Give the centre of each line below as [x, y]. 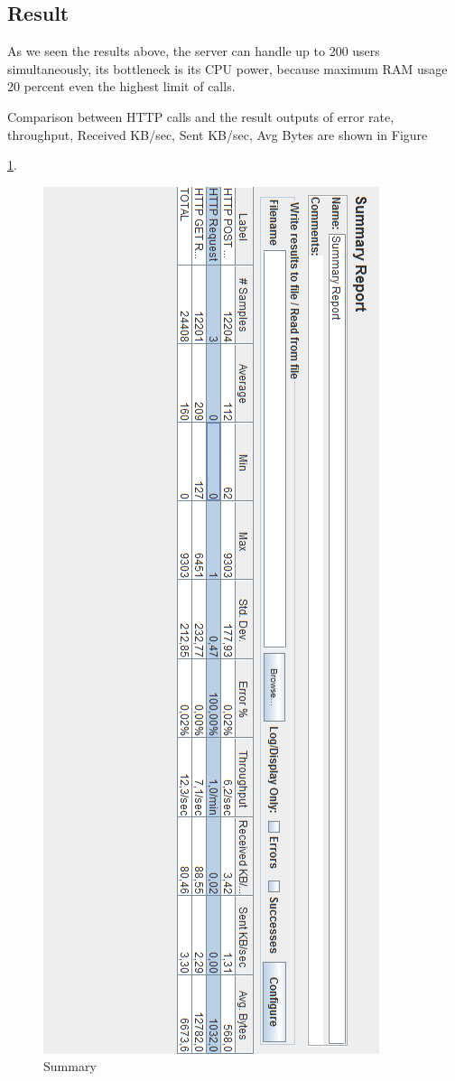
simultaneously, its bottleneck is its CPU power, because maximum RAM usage [227, 68]
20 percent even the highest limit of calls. [121, 86]
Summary [70, 1066]
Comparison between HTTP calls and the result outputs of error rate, [201, 116]
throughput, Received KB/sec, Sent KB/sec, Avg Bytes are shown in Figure [218, 134]
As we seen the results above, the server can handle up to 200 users [194, 51]
